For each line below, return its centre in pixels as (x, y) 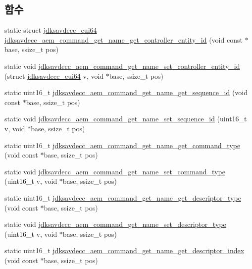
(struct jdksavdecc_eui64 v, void (54, 76)
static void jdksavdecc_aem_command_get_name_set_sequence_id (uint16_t (126, 119)
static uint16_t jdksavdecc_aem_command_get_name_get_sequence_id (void (126, 92)
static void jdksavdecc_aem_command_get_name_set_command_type (115, 171)
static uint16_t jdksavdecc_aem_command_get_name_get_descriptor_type (123, 197)
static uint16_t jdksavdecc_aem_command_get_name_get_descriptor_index (125, 250)
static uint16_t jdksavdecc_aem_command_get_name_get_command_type (123, 145)
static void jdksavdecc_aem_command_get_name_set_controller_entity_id (122, 66)
